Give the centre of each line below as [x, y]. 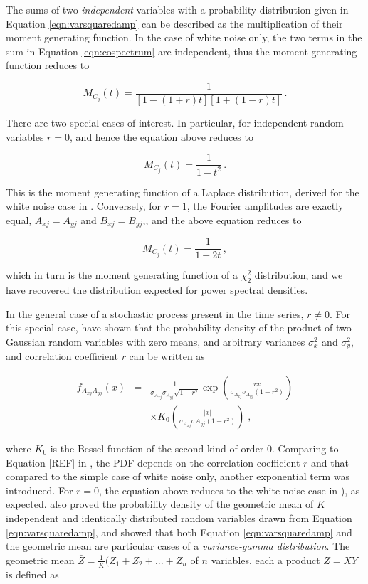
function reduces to [48, 65]
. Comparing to [305, 448]
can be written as [167, 356]
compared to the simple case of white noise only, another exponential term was [178, 476]
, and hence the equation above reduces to [162, 136]
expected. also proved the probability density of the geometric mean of [160, 504]
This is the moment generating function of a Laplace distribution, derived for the [183, 192]
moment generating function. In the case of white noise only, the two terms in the [184, 37]
